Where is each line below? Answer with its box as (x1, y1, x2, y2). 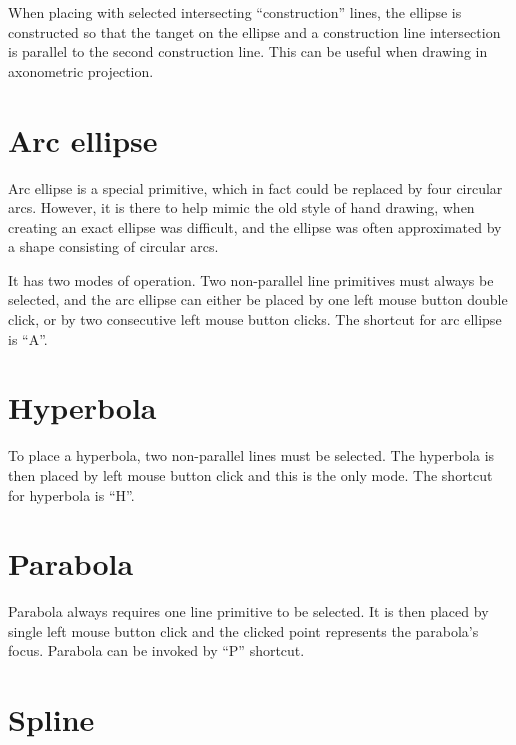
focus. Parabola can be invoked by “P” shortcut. (8, 640, 305, 661)
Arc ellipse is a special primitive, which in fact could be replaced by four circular (8, 177, 503, 198)
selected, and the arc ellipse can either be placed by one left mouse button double (8, 289, 508, 310)
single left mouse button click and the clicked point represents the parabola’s (8, 620, 479, 641)
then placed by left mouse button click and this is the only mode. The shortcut (8, 464, 493, 485)
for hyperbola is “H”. (8, 484, 135, 505)
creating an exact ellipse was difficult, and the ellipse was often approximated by (8, 216, 502, 237)
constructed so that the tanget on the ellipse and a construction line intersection (8, 21, 501, 42)
